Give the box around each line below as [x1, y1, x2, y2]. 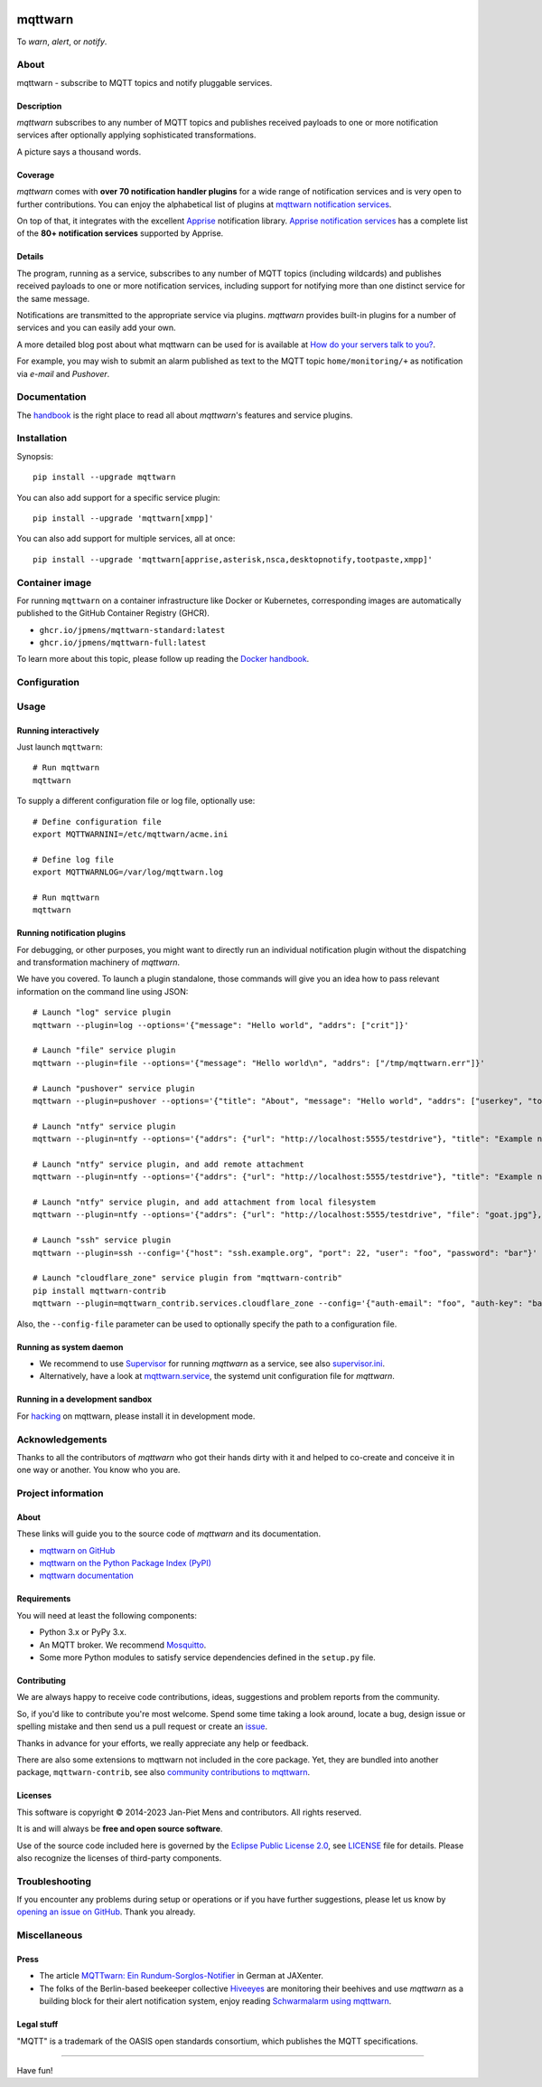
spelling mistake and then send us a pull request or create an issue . [16, 1721, 268, 1732]
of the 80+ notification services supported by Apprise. [16, 228, 224, 239]
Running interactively [16, 724, 99, 736]
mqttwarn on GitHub [39, 1544, 116, 1555]
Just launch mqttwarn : [16, 741, 103, 752]
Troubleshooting [16, 1875, 92, 1887]
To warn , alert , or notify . [16, 36, 107, 47]
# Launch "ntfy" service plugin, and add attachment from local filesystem [33, 1197, 376, 1207]
